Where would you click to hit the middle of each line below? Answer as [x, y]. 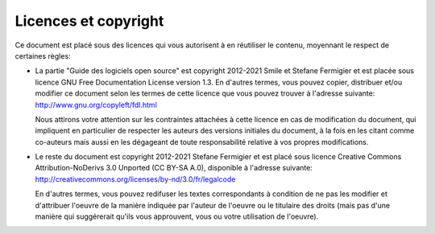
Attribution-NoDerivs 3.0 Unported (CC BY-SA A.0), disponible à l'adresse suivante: [174, 168]
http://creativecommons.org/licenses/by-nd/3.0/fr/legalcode [135, 179]
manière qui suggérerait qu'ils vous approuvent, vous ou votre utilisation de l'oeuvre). [177, 216]
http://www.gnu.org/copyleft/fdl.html [96, 105]
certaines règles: [43, 55]
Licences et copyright [89, 21]
